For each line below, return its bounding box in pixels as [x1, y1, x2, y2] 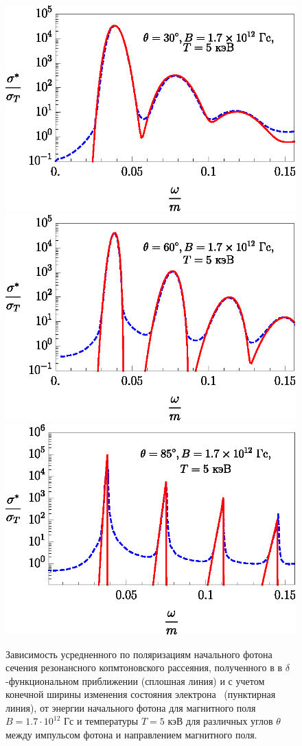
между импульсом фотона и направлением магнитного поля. [5, 727, 257, 742]
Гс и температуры [64, 714, 139, 728]
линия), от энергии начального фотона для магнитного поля [5, 700, 256, 714]
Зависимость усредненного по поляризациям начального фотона [5, 646, 272, 661]
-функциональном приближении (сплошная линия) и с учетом [5, 673, 265, 688]
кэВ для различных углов [167, 714, 273, 728]
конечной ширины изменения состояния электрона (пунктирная [5, 687, 276, 701]
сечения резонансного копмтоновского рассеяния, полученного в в [5, 660, 283, 675]
